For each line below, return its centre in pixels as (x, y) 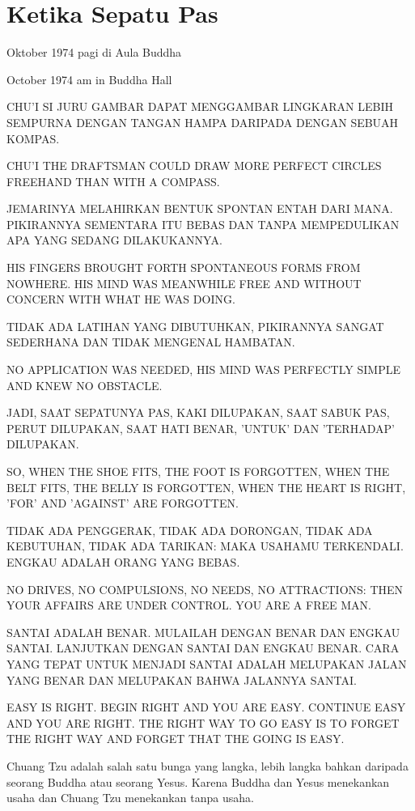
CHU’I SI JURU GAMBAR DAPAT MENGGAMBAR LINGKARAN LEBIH (200, 106)
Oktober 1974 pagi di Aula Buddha (94, 52)
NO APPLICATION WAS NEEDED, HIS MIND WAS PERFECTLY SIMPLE (203, 369)
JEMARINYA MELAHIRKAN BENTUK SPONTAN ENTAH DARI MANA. (200, 208)
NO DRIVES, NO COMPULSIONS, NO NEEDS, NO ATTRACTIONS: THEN (205, 589)
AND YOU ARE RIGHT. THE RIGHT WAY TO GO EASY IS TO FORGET (203, 722)
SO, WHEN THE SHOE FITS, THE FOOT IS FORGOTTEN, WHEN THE (198, 471)
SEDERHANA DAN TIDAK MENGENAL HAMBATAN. (151, 342)
